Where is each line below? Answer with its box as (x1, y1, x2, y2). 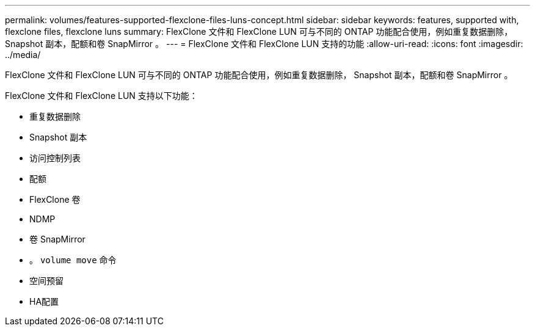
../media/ (5, 49, 41, 60)
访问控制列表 (29, 153, 81, 163)
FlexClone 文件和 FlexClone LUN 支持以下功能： (5, 90, 198, 101)
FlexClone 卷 (29, 194, 81, 205)
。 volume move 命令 (29, 255, 117, 265)
